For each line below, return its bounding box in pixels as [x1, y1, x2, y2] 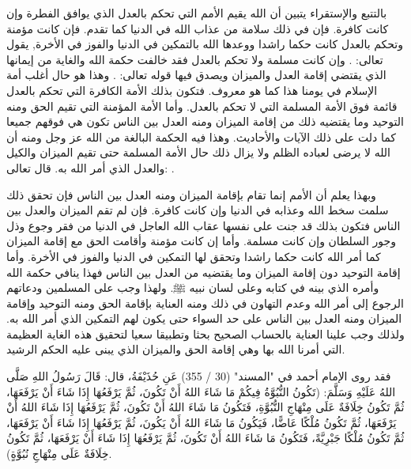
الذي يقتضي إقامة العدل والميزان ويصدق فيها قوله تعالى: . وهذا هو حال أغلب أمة [6, 66, 386, 83]
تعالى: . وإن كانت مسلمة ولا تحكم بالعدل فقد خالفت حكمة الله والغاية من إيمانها [6, 51, 383, 67]
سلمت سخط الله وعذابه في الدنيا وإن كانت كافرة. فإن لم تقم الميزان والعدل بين [6, 202, 389, 218]
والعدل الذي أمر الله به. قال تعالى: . [6, 159, 175, 176]
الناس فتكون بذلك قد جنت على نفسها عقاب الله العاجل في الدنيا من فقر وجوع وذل [6, 217, 401, 233]
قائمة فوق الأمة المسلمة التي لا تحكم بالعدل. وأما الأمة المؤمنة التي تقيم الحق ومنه [6, 97, 398, 114]
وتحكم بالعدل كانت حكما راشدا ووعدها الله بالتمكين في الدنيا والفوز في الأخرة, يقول [6, 36, 403, 52]
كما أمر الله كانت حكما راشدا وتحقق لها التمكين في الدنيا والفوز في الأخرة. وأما [6, 248, 381, 264]
